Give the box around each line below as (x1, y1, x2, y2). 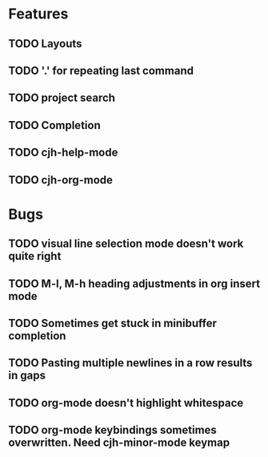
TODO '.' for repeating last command (8, 63, 194, 77)
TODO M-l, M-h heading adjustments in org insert (8, 277, 261, 290)
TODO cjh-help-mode (8, 146, 118, 160)
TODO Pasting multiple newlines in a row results (8, 356, 253, 370)
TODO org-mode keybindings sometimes (8, 423, 218, 437)
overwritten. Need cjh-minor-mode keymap (8, 436, 230, 450)
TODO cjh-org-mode (8, 173, 114, 187)
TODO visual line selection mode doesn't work (8, 237, 244, 251)
